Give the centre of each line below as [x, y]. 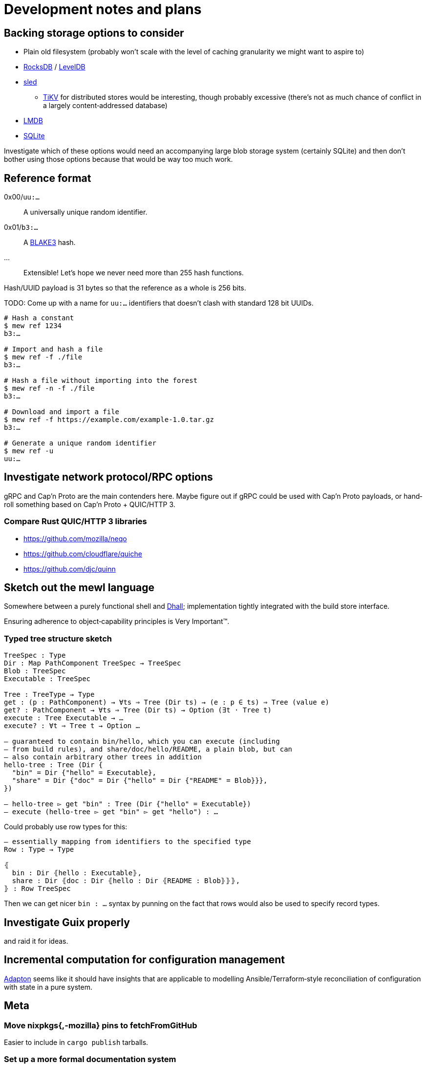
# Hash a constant [39, 318]
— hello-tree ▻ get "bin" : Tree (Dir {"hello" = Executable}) [128, 804]
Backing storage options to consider [94, 33]
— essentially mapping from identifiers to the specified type [128, 842]
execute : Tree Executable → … [64, 718]
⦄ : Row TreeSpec [37, 889]
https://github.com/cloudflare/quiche [83, 554]
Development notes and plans [103, 9]
